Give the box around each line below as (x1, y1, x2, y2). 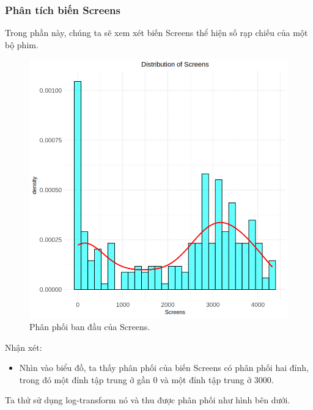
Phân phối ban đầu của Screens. (29, 320, 150, 333)
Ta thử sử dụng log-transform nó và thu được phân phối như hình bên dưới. (5, 394, 290, 406)
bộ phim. (5, 38, 39, 51)
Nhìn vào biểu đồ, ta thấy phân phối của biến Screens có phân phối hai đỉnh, (19, 361, 309, 374)
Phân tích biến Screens (5, 2, 120, 17)
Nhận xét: (5, 340, 42, 353)
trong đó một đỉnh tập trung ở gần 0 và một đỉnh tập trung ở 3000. (19, 373, 274, 386)
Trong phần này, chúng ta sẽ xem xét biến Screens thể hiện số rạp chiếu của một (5, 26, 308, 39)
